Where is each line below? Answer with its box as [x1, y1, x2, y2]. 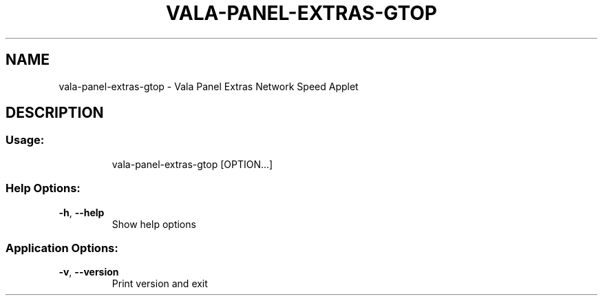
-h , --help [59, 206, 105, 218]
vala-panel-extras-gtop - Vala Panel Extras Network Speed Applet [59, 80, 359, 92]
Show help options [112, 218, 196, 230]
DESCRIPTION [6, 104, 104, 122]
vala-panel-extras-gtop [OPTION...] [112, 158, 273, 170]
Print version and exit [112, 278, 208, 290]
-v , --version [59, 266, 119, 278]
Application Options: [6, 240, 118, 255]
